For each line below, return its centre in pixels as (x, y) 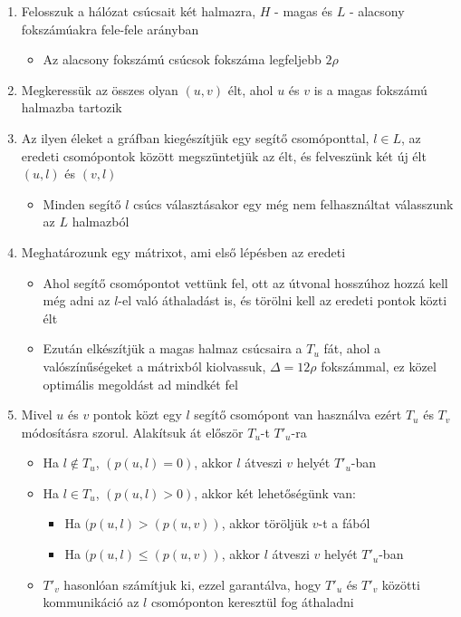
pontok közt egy (137, 415)
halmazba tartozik (72, 107)
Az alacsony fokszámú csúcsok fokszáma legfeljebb (182, 59)
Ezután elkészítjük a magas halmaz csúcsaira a (173, 348)
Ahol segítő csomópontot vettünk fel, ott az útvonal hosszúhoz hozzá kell (245, 282)
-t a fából (344, 523)
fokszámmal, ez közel (379, 366)
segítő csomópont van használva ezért (298, 415)
